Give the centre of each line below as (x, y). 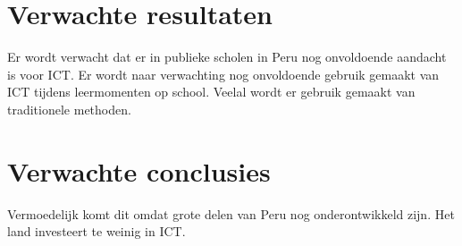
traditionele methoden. (69, 109)
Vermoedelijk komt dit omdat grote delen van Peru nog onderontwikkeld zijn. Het (231, 213)
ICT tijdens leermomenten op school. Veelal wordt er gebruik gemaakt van (211, 92)
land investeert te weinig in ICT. (97, 231)
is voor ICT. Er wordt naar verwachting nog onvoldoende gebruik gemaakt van (223, 74)
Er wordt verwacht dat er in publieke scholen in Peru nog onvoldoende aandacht (227, 57)
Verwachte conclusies (139, 170)
